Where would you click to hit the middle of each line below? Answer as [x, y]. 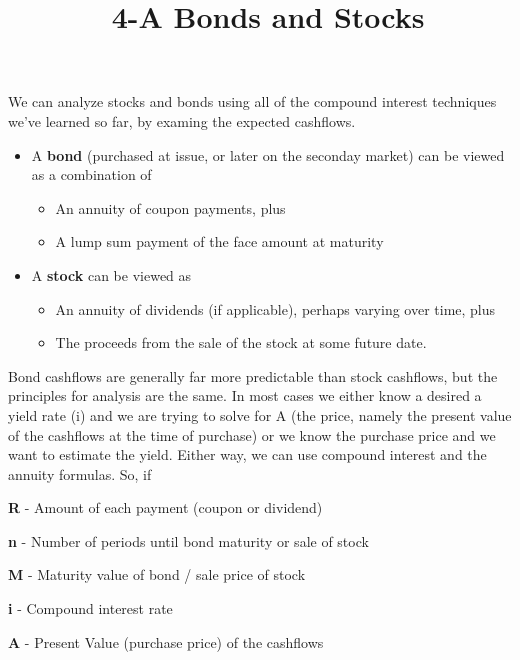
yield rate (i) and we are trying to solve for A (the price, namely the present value [260, 414]
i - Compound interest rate [90, 608]
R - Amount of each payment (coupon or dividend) [165, 507]
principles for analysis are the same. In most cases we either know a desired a [245, 395]
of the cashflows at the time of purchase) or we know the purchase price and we [252, 434]
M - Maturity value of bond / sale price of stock [157, 574]
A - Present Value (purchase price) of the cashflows [166, 641]
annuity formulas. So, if [80, 473]
